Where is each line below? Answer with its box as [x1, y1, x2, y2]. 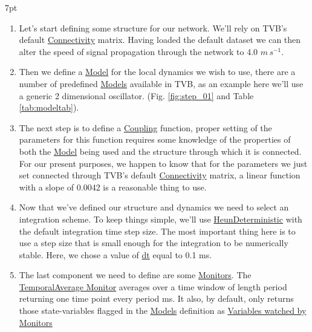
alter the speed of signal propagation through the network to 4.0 [19, 45, 258, 57]
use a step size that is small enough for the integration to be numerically [19, 236, 288, 249]
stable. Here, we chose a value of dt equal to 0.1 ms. [19, 248, 212, 261]
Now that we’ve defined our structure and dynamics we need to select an [19, 201, 289, 213]
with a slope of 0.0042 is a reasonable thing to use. [19, 180, 207, 193]
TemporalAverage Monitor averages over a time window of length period [19, 280, 287, 293]
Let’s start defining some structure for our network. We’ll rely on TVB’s [19, 21, 287, 34]
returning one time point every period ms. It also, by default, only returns [19, 292, 294, 305]
